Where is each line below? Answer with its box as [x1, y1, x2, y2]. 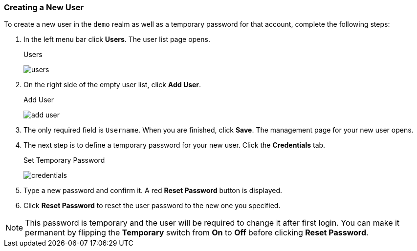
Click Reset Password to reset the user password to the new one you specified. [23, 201, 281, 210]
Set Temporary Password [23, 156, 105, 165]
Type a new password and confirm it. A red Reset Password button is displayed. [23, 186, 283, 195]
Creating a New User [4, 2, 84, 12]
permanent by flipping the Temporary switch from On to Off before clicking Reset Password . [25, 228, 369, 238]
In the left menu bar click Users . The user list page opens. [23, 35, 210, 44]
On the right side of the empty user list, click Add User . [23, 80, 201, 89]
